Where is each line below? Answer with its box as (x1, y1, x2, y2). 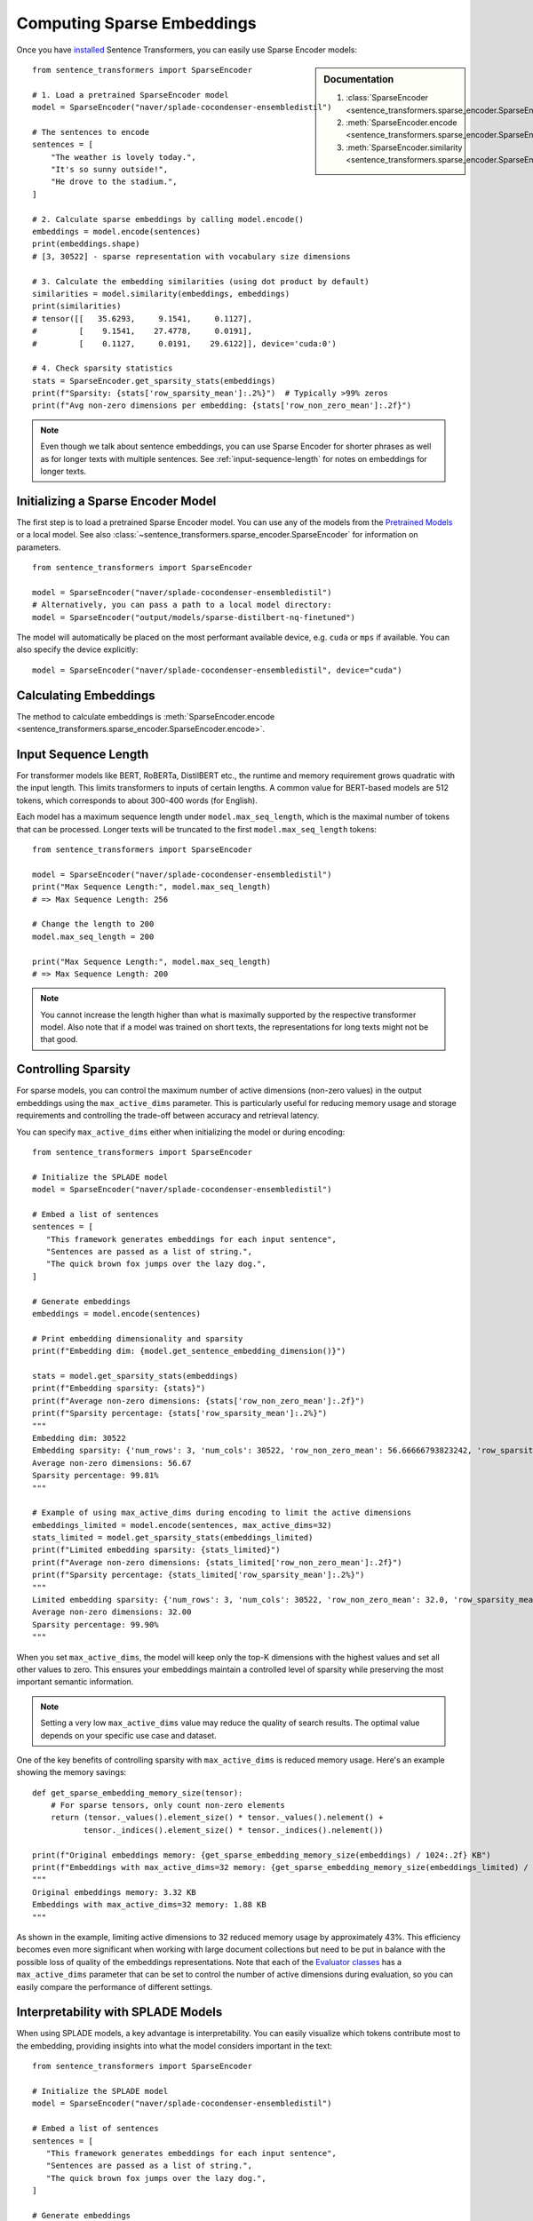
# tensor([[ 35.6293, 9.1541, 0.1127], (32, 314, 253, 323)
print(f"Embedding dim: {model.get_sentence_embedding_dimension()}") (32, 1346, 346, 1357)
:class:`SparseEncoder (346, 92, 429, 103)
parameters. (16, 542, 61, 553)
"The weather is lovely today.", (50, 152, 197, 162)
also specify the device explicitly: (16, 644, 139, 655)
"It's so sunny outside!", (50, 164, 169, 175)
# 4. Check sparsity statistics (32, 363, 173, 373)
